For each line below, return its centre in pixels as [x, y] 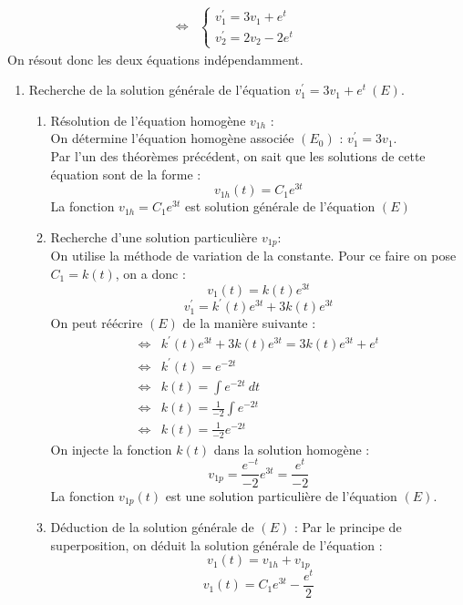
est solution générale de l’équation [280, 206]
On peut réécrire [97, 323]
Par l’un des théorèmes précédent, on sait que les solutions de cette [238, 156]
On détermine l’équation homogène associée [172, 138]
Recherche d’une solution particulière [154, 236]
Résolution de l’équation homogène [148, 120]
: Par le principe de [348, 526]
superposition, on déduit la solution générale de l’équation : [216, 544]
